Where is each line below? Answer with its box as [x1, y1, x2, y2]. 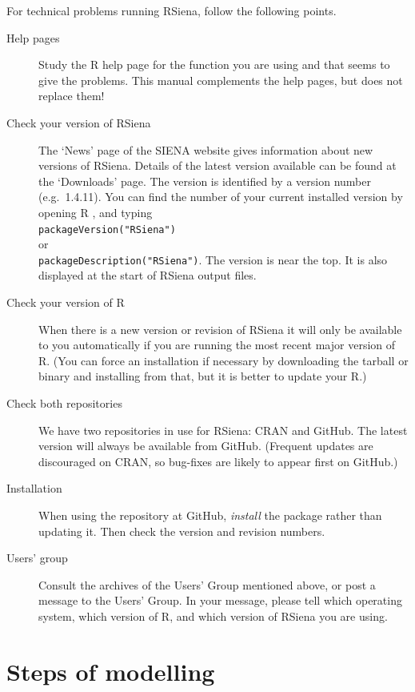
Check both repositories [6, 395, 122, 411]
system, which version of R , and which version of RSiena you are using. [38, 607, 388, 624]
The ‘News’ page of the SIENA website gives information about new [38, 141, 373, 158]
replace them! [38, 87, 105, 104]
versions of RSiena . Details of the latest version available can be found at [38, 157, 397, 174]
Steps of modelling [6, 654, 215, 687]
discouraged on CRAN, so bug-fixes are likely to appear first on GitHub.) [38, 453, 398, 469]
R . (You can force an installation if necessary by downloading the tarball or [38, 352, 409, 368]
